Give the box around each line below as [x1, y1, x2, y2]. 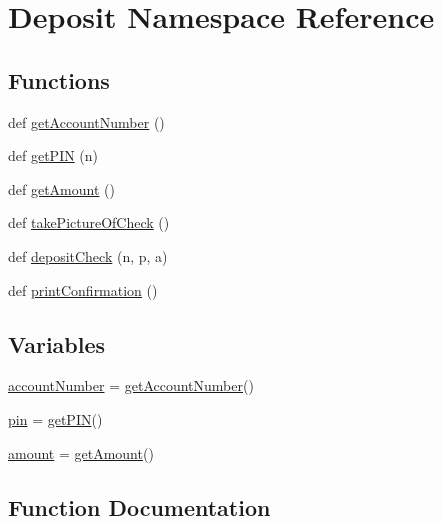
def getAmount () [8, 178, 115, 199]
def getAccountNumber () [8, 111, 165, 132]
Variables [8, 328, 106, 359]
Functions [8, 64, 110, 95]
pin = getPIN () [8, 408, 103, 429]
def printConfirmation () [8, 279, 158, 300]
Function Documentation [8, 491, 271, 522]
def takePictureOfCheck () [8, 212, 170, 233]
